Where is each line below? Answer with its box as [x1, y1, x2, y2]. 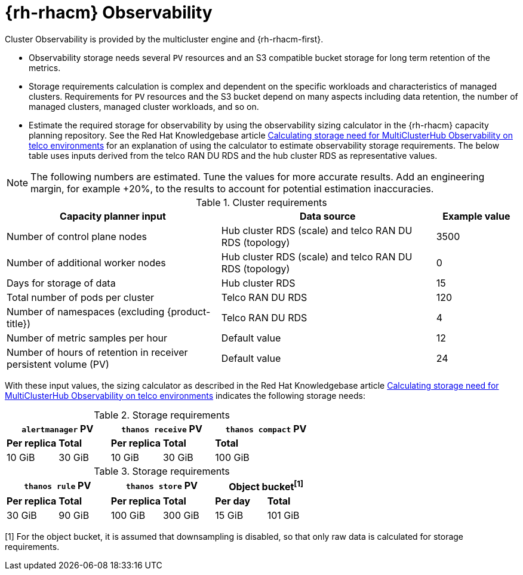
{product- [167, 305, 211, 318]
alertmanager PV [21, 422, 94, 435]
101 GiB [267, 509, 300, 522]
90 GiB [59, 509, 90, 522]
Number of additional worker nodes [7, 256, 166, 269]
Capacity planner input [60, 210, 166, 222]
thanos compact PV [225, 422, 307, 435]
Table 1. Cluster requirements [196, 196, 327, 208]
